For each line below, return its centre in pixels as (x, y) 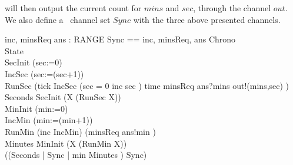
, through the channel (232, 8)
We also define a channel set (58, 19)
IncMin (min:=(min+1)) (49, 120)
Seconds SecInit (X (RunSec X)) (63, 97)
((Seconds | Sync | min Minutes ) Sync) (76, 155)
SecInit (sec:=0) (34, 62)
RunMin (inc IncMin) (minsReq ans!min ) (80, 131)
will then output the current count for (73, 8)
